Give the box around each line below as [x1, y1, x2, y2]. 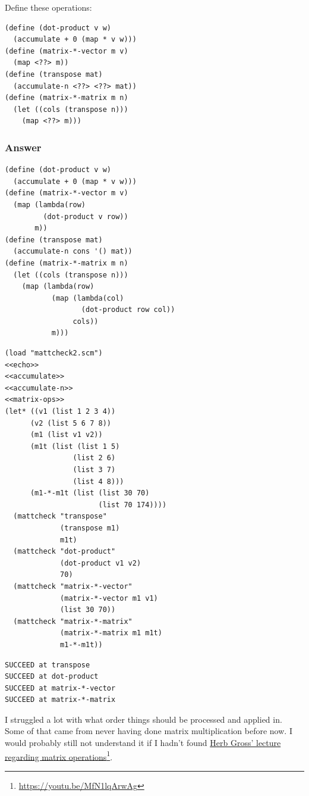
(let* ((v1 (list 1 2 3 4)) [5, 407, 116, 416]
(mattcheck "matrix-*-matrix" [13, 617, 133, 626]
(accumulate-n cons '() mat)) [13, 247, 133, 256]
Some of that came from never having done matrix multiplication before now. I [5, 725, 292, 737]
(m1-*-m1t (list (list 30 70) [30, 489, 150, 498]
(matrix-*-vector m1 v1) [60, 594, 158, 603]
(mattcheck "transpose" [13, 512, 107, 521]
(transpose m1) [60, 523, 120, 532]
